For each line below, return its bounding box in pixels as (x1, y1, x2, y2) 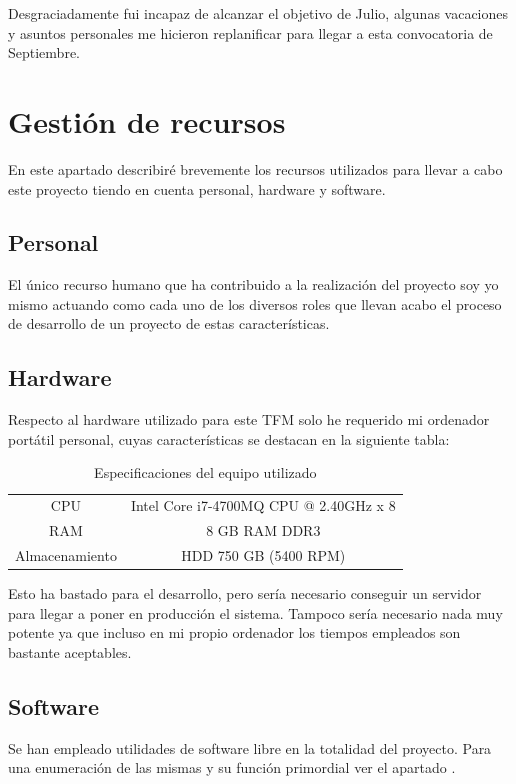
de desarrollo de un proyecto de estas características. (8, 313, 330, 334)
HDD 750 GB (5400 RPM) (181, 545, 346, 565)
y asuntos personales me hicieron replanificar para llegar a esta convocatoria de (8, 22, 493, 43)
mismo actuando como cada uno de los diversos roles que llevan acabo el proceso (8, 293, 502, 314)
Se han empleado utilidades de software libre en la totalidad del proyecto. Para (8, 737, 492, 758)
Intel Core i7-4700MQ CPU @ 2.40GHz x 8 (130, 495, 396, 516)
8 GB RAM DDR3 (206, 520, 321, 541)
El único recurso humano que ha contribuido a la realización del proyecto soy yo (8, 274, 499, 295)
